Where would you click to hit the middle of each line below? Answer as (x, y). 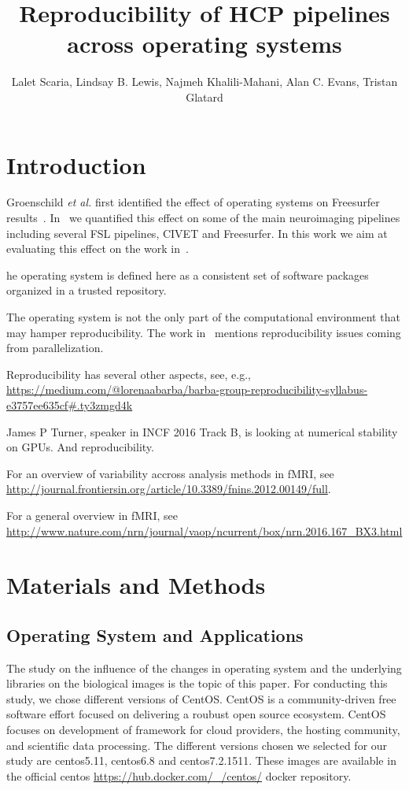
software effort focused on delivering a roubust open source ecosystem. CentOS (196, 714)
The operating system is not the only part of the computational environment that (203, 317)
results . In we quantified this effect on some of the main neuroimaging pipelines (203, 218)
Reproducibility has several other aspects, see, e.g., (129, 374)
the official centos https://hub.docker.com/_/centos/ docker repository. (179, 775)
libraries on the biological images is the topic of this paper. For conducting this (197, 683)
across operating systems (204, 44)
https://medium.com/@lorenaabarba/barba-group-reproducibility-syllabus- (187, 389)
